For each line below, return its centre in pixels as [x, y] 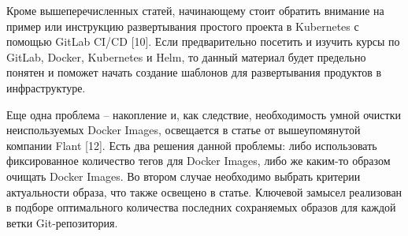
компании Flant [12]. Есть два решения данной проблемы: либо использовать [192, 145]
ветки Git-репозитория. [62, 222]
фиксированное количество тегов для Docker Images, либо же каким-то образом [198, 161]
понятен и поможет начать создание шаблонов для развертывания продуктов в [194, 72]
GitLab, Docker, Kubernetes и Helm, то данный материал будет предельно [186, 56]
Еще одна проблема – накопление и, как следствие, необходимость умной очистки [204, 114]
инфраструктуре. [46, 87]
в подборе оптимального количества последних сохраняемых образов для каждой [201, 207]
